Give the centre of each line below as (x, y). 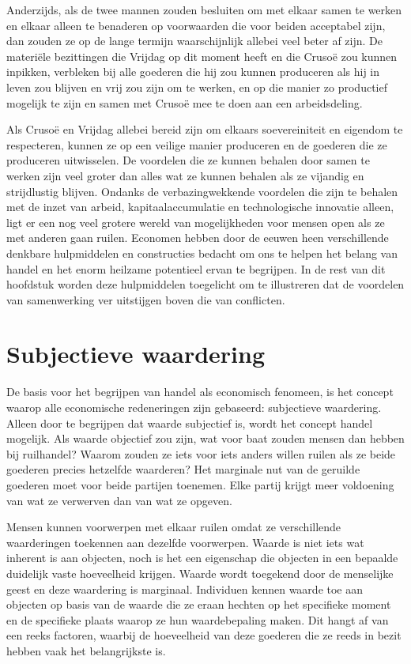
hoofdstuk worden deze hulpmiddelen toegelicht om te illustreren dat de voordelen (205, 284)
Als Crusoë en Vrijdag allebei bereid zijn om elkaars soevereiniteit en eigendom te (205, 129)
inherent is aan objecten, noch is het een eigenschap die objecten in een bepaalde (202, 558)
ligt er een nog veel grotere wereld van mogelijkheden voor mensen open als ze (196, 222)
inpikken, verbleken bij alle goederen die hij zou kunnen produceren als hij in (193, 72)
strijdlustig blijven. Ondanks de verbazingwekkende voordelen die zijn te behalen (202, 191)
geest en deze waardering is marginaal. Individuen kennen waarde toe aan (185, 589)
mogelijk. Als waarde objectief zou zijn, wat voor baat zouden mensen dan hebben (205, 438)
